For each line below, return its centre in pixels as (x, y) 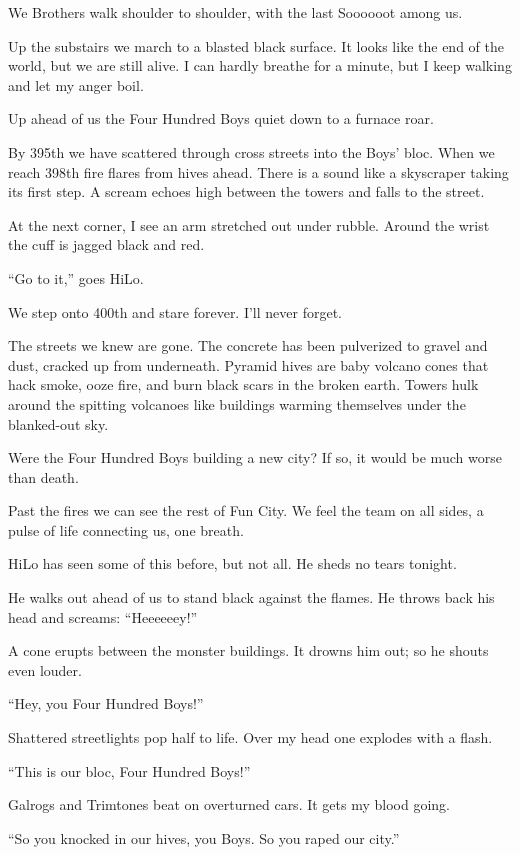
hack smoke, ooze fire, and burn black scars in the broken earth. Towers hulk (243, 384)
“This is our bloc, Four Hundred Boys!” (129, 770)
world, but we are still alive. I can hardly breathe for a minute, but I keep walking (260, 65)
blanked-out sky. (58, 423)
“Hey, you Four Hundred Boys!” (106, 703)
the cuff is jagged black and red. (106, 244)
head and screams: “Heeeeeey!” (103, 616)
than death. (43, 476)
